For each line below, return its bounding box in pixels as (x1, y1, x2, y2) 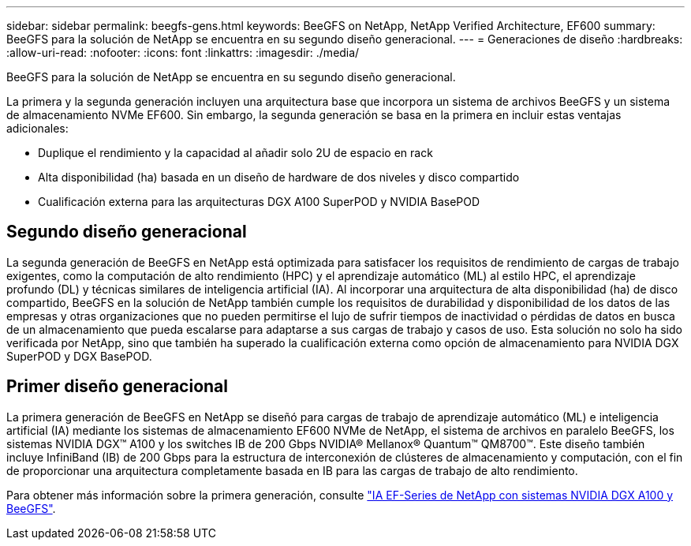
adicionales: (6, 122, 69, 135)
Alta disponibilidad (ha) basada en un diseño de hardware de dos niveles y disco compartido (38, 170, 520, 184)
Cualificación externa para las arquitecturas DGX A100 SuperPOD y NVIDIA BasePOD (38, 195, 480, 208)
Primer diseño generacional (6, 376, 228, 397)
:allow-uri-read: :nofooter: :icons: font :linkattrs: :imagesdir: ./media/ (6, 46, 360, 59)
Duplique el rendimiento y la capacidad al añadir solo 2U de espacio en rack (38, 146, 433, 159)
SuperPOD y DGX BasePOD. (6, 349, 152, 363)
